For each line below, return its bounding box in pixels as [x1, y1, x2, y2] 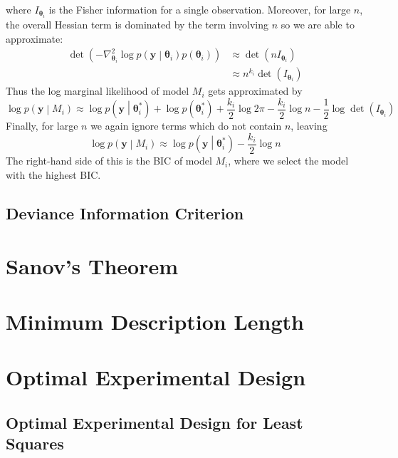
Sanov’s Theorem [6, 251, 179, 280]
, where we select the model [228, 153, 349, 168]
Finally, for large [6, 118, 78, 133]
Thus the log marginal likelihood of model [6, 83, 189, 98]
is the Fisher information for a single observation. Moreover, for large [48, 2, 351, 16]
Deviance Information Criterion [6, 202, 244, 224]
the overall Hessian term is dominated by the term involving [6, 17, 268, 32]
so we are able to [281, 17, 355, 32]
